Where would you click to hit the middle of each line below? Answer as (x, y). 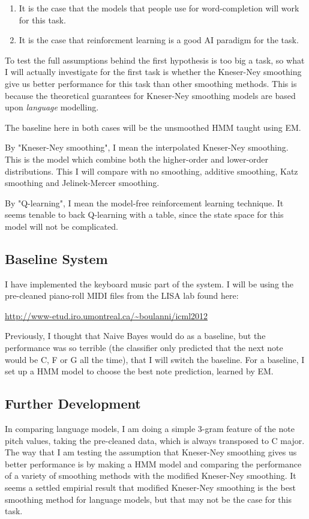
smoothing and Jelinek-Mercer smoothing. (82, 183)
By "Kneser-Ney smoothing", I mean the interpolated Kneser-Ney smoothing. (147, 147)
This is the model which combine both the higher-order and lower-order (137, 159)
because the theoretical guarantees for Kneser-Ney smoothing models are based (150, 95)
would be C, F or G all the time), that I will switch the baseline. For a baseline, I (155, 359)
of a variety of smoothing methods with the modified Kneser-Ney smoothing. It (151, 475)
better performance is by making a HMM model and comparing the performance (153, 463)
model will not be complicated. (61, 226)
